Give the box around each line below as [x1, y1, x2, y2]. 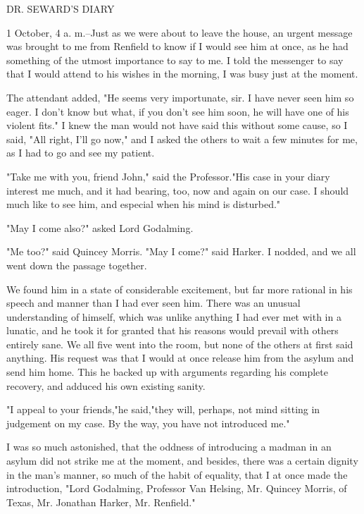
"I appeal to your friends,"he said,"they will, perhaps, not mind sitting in [6, 402, 320, 417]
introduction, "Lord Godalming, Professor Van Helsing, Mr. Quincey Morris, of [6, 481, 347, 496]
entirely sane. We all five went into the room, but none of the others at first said [6, 336, 353, 351]
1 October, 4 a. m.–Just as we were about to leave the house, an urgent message [6, 25, 353, 39]
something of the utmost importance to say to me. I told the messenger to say [6, 52, 344, 67]
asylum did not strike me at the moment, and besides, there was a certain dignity [6, 453, 358, 468]
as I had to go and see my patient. [6, 145, 155, 160]
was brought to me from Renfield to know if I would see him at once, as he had [6, 39, 349, 54]
